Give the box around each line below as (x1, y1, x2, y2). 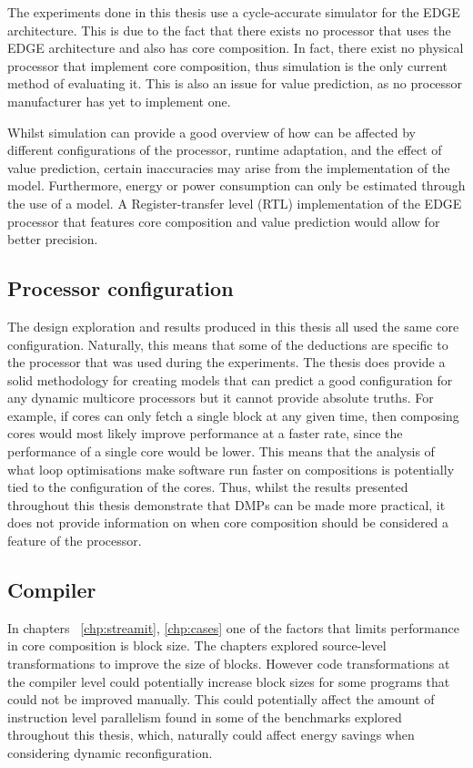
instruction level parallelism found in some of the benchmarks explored (7, 707, 402, 726)
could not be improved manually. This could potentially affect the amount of (7, 690, 435, 709)
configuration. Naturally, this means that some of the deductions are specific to (7, 334, 448, 353)
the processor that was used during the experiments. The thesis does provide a (7, 353, 446, 372)
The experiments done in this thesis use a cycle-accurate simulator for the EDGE (7, 3, 460, 21)
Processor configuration (7, 274, 234, 302)
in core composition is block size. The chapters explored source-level (7, 636, 387, 655)
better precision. (7, 230, 98, 249)
